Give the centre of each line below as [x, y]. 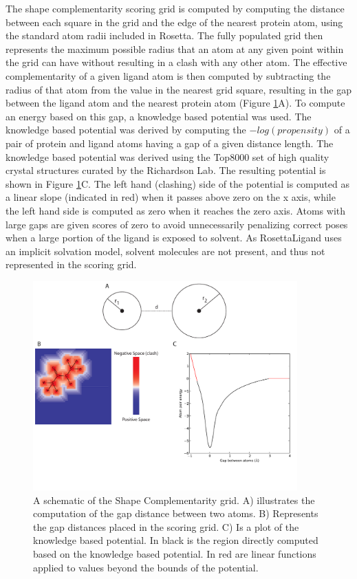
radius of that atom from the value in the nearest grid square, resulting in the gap [179, 89]
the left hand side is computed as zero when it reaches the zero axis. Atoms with [176, 210]
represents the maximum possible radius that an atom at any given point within [175, 48]
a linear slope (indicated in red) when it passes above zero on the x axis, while [171, 197]
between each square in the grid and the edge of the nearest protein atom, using [174, 22]
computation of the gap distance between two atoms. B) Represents [176, 513]
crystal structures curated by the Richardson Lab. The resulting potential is [166, 170]
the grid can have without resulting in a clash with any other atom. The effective [176, 62]
